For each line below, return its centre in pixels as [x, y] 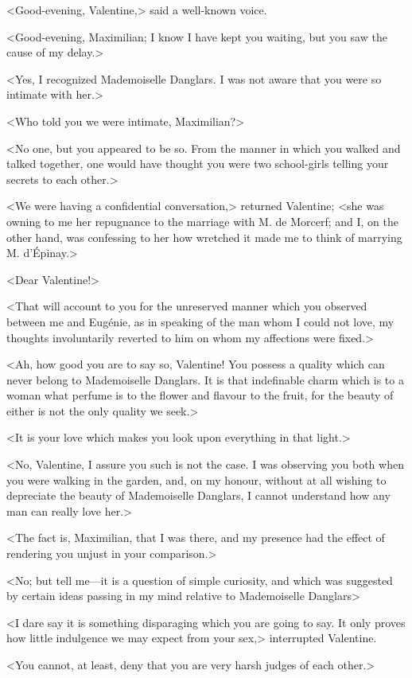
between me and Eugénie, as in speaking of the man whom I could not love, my [200, 321]
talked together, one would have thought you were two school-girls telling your [198, 164]
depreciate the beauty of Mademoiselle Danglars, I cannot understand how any [198, 495]
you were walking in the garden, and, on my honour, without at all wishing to [196, 479]
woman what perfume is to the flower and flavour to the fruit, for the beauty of [200, 395]
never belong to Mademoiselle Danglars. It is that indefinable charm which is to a [205, 379]
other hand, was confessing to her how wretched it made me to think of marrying [204, 237]
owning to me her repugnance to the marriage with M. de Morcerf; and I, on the [202, 221]
